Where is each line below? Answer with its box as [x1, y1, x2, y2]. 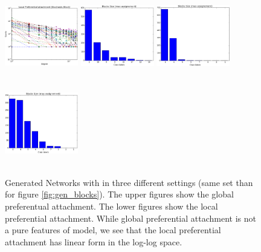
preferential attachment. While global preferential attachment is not [5, 211, 256, 224]
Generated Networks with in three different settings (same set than [5, 176, 253, 188]
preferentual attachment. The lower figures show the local [5, 200, 218, 213]
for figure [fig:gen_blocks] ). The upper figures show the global [5, 188, 234, 201]
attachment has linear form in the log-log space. [5, 235, 182, 248]
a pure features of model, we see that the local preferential [5, 224, 221, 236]
